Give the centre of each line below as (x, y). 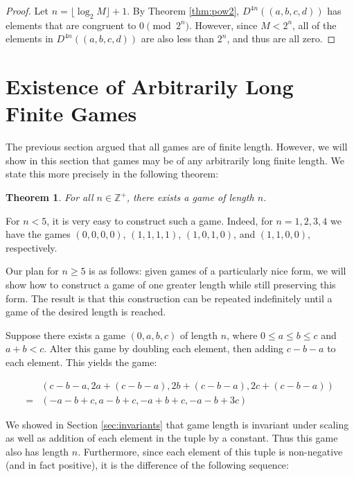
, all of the (315, 25)
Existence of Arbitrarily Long (150, 86)
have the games (38, 234)
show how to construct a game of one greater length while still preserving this (171, 285)
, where (242, 335)
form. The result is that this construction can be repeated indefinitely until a (169, 298)
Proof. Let (27, 10)
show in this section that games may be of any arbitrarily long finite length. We (175, 160)
